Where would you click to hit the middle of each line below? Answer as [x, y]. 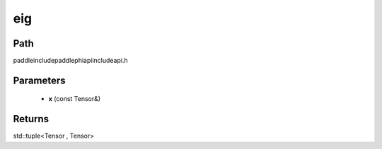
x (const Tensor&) [75, 99]
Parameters [39, 80]
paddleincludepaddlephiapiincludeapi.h [70, 61]
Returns [31, 119]
